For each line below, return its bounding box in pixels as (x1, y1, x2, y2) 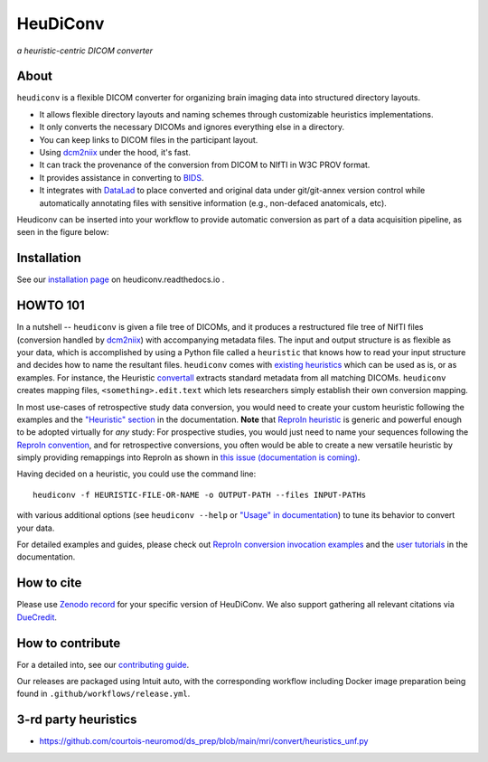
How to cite (16, 575, 82, 591)
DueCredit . (16, 611, 58, 623)
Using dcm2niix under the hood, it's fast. (39, 147, 192, 158)
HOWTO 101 (16, 298, 85, 314)
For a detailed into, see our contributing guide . (16, 659, 190, 670)
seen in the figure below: (16, 227, 109, 238)
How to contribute (16, 635, 121, 651)
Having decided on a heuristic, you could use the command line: (16, 468, 257, 479)
